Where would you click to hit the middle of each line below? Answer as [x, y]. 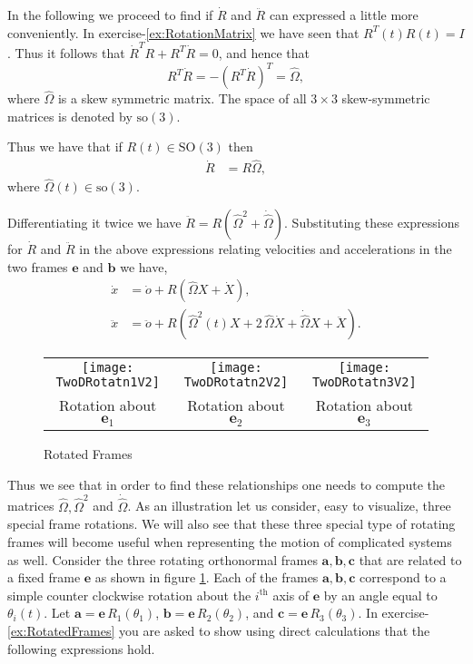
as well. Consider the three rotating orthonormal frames [163, 559]
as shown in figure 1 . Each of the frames [207, 577]
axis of [291, 595]
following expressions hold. [81, 648]
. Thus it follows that [66, 52]
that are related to [410, 559]
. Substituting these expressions [372, 223]
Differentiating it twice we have [94, 223]
